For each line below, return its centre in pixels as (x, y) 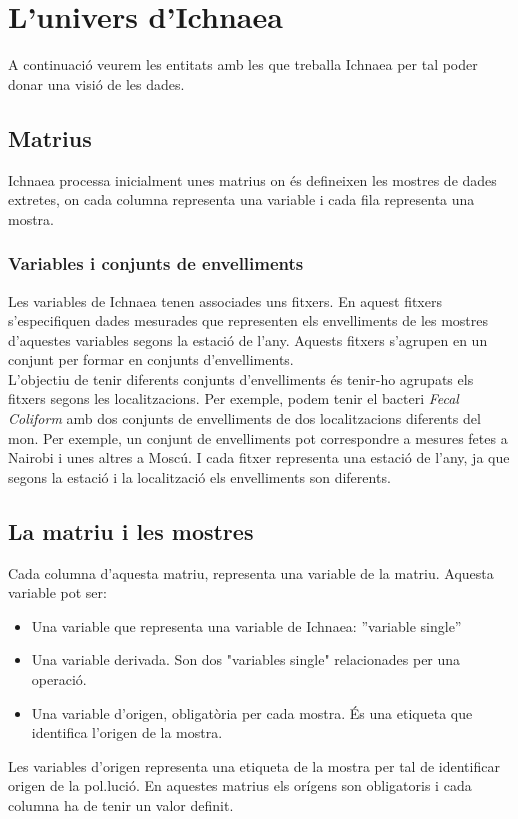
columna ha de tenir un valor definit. (121, 805)
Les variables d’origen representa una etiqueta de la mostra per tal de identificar (254, 765)
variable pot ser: (57, 592)
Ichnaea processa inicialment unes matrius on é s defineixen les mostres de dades (252, 179)
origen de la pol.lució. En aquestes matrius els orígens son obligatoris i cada (240, 785)
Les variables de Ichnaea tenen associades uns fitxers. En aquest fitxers (225, 300)
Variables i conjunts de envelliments (156, 263)
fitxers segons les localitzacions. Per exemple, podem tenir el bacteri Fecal (233, 398)
